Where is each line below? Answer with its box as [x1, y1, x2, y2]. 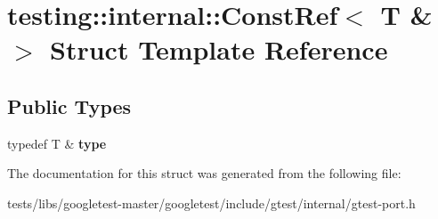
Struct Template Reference [50, 31, 388, 68]
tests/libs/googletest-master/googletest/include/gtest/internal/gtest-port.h [7, 193, 416, 212]
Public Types [7, 92, 132, 119]
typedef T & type [7, 134, 107, 152]
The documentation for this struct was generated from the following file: [7, 164, 401, 182]
